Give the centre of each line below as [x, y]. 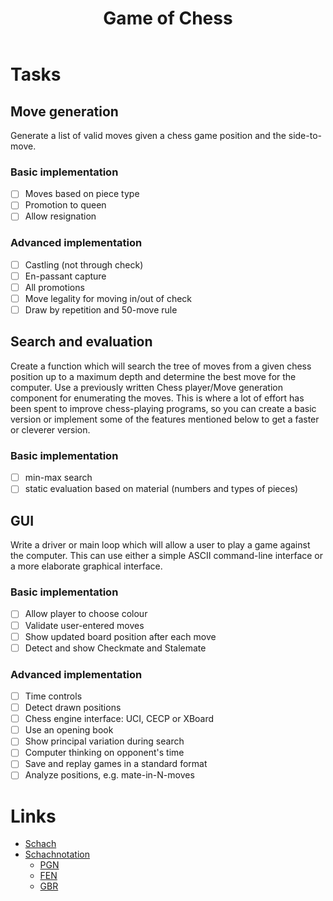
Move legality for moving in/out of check [108, 298]
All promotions [54, 287]
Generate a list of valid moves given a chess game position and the [148, 135]
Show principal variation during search [104, 741]
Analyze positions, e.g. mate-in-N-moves [109, 775]
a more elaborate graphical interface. [86, 566]
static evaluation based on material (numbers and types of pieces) [161, 489]
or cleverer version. [50, 429]
